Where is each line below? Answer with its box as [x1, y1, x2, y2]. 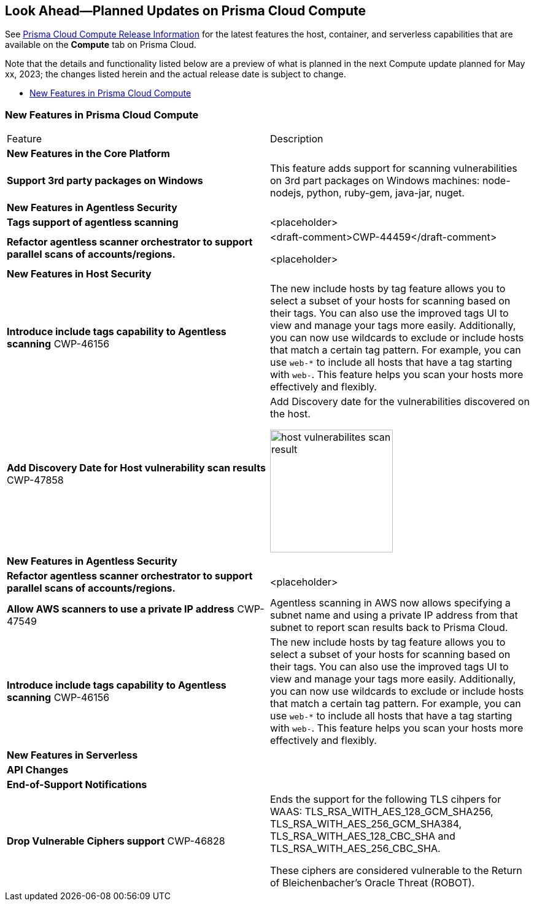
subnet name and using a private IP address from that [270, 609, 518, 622]
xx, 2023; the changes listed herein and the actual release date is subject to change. [5, 69, 346, 80]
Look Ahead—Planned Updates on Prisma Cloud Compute [5, 3, 366, 18]
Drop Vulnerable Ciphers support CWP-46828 [7, 835, 225, 848]
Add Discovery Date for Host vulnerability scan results [7, 462, 266, 474]
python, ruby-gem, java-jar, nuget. [306, 187, 465, 199]
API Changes [7, 764, 69, 776]
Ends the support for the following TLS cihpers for [270, 793, 501, 806]
